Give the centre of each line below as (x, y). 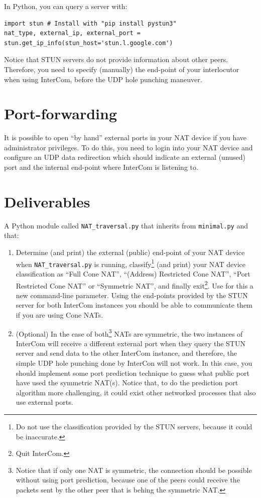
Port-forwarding (61, 113)
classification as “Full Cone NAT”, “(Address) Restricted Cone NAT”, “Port (133, 273)
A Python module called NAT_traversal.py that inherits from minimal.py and (126, 225)
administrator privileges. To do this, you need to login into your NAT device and (128, 147)
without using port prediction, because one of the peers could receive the (128, 480)
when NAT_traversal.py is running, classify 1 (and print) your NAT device (130, 263)
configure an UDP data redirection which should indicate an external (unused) (125, 157)
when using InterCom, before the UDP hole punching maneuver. (103, 79)
